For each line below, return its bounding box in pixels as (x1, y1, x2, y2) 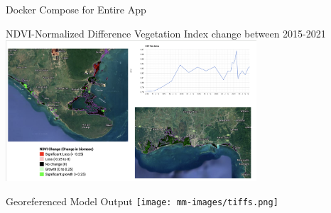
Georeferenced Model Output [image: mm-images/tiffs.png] (6, 193, 278, 208)
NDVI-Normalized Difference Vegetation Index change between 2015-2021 (6, 25, 326, 40)
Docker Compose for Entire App (6, 2, 146, 16)
